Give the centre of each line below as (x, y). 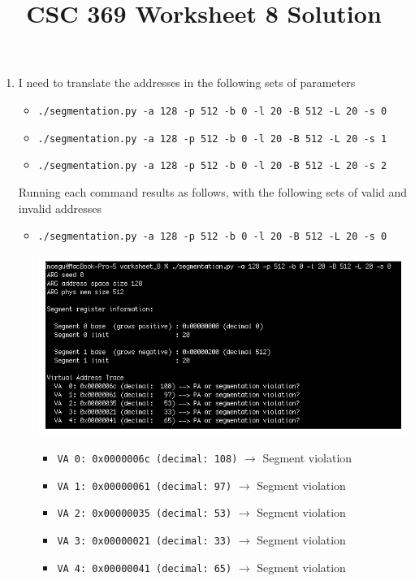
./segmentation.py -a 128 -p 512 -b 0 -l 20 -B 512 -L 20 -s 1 (212, 139)
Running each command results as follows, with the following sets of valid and (213, 191)
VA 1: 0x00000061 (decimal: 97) (145, 486)
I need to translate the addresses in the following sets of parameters (187, 82)
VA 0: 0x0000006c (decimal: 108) (147, 460)
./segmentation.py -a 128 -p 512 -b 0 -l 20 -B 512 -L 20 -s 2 (212, 166)
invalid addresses (60, 208)
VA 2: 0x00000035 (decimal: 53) (145, 514)
